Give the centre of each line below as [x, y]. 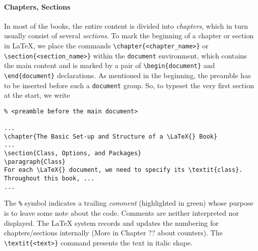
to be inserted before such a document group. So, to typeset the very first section [129, 85]
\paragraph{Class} [35, 162]
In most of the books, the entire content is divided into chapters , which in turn [126, 25]
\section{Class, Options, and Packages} [73, 153]
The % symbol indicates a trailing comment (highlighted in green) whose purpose [129, 203]
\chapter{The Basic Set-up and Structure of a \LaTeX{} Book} [111, 136]
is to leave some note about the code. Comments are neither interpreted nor [122, 213]
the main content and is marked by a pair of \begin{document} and [110, 65]
